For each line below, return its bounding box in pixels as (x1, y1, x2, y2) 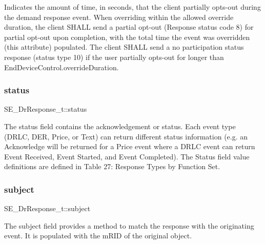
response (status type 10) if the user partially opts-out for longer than (4, 51, 224, 62)
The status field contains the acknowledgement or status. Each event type (4, 120, 236, 131)
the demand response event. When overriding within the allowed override (4, 11, 234, 22)
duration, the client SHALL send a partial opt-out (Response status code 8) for (4, 22, 254, 32)
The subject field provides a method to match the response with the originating (4, 220, 254, 231)
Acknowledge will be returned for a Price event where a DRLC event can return (4, 141, 255, 152)
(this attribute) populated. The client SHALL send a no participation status (4, 42, 244, 52)
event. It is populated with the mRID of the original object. (4, 230, 192, 241)
